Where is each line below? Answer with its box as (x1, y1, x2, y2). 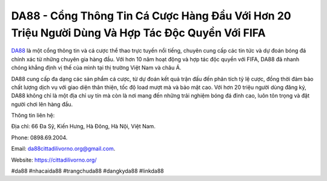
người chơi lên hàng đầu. (11, 100, 73, 108)
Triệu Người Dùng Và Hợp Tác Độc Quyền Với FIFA (11, 26, 266, 39)
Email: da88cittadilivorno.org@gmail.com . (11, 145, 116, 153)
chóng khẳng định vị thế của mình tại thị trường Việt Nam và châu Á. (11, 64, 182, 71)
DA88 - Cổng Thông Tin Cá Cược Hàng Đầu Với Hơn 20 (11, 9, 291, 22)
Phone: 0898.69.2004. (11, 134, 68, 141)
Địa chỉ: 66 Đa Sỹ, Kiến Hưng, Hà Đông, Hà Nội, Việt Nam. (11, 123, 156, 130)
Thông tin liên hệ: (11, 112, 55, 119)
